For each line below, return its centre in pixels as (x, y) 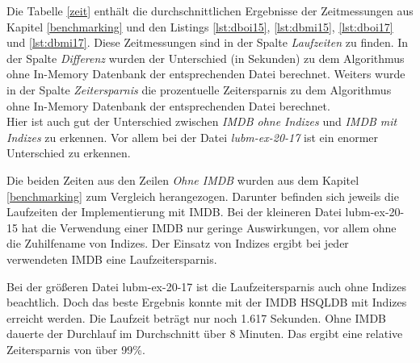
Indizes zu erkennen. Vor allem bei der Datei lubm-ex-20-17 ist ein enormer (192, 137)
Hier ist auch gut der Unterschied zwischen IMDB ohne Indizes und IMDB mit (202, 121)
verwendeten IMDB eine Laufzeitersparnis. (112, 259)
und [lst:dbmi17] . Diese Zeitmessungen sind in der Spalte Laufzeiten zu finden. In (208, 42)
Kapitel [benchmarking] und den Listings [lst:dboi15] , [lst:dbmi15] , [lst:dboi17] (200, 26)
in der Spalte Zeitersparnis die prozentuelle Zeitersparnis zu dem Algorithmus (199, 89)
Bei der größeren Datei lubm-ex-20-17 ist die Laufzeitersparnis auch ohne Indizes (206, 286)
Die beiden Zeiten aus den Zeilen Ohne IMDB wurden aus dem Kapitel (183, 179)
